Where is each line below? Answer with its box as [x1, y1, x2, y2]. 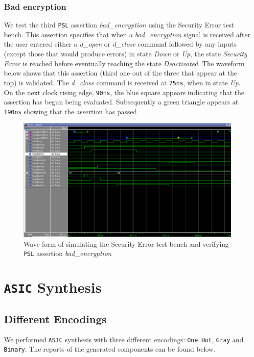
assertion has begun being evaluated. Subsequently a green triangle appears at [4, 97, 239, 107]
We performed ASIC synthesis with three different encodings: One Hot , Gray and [4, 334, 244, 344]
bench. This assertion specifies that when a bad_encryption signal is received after [4, 29, 251, 39]
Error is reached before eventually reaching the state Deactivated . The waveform [4, 58, 245, 68]
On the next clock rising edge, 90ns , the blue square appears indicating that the [4, 87, 245, 97]
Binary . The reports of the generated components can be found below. [4, 344, 216, 354]
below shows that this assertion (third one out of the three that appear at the [4, 68, 237, 78]
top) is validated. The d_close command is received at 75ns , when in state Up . [4, 77, 241, 87]
